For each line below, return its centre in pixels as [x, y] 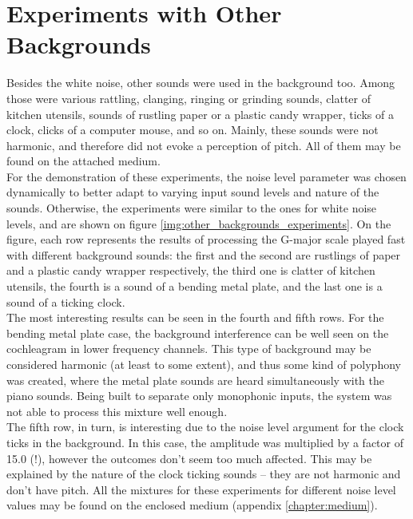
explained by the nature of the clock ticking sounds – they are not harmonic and [204, 474]
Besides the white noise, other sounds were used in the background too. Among [201, 83]
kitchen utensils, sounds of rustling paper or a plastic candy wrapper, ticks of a [200, 114]
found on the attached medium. [83, 161]
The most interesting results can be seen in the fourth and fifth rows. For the [195, 317]
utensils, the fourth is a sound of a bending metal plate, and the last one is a [195, 286]
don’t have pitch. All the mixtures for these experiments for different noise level [201, 489]
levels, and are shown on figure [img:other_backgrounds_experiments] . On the [199, 223]
